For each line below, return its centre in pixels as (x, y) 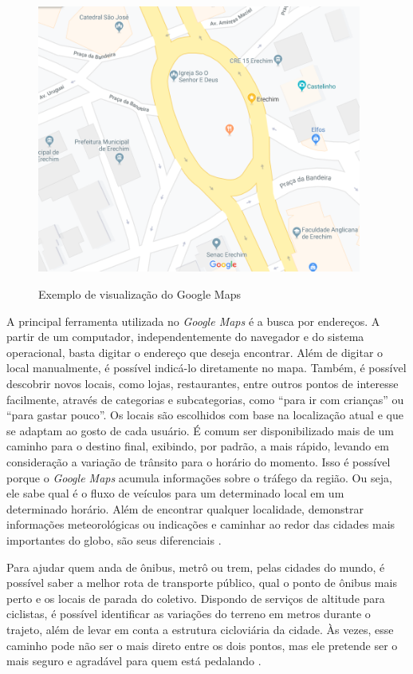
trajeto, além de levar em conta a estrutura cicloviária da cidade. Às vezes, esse (200, 629)
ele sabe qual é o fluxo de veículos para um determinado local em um (175, 493)
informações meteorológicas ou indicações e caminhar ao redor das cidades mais (201, 524)
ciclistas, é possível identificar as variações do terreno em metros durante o (189, 614)
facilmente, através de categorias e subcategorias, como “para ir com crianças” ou (205, 399)
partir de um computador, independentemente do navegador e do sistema (185, 337)
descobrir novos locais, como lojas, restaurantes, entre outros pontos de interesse (203, 384)
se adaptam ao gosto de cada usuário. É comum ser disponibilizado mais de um (201, 430)
